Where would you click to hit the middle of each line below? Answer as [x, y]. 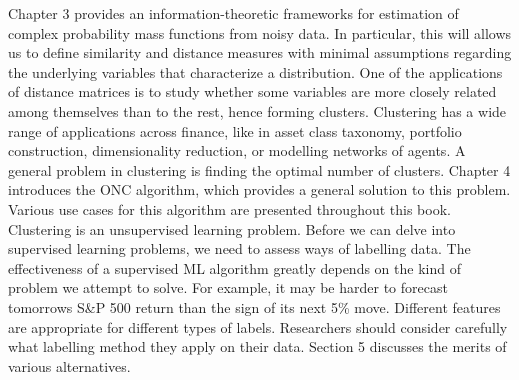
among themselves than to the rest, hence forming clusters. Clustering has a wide [257, 110]
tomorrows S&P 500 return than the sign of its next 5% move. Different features [254, 306]
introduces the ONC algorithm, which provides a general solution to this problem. [259, 189]
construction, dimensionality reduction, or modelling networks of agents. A [237, 150]
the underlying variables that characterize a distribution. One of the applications [255, 71]
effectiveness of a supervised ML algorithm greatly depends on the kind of [234, 267]
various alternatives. [69, 365]
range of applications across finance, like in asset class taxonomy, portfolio [235, 130]
